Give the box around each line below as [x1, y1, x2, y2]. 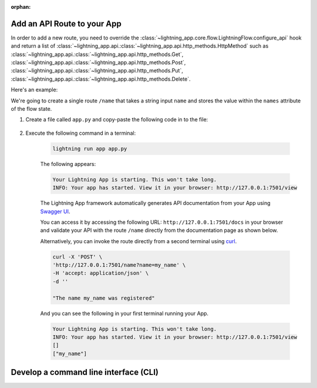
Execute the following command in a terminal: [25, 130, 136, 137]
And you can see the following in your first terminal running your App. [40, 310, 208, 317]
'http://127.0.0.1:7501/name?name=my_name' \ [52, 262, 186, 268]
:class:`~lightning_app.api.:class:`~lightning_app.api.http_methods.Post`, [11, 59, 186, 66]
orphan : [11, 4, 31, 10]
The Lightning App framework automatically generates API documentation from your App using [40, 200, 271, 207]
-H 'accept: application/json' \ [52, 270, 149, 277]
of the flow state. [11, 105, 52, 112]
